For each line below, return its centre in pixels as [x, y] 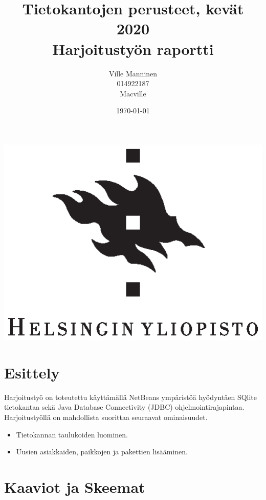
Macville [133, 93]
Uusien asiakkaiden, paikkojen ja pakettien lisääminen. [102, 452]
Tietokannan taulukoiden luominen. [72, 434]
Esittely [32, 372]
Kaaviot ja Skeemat [75, 486]
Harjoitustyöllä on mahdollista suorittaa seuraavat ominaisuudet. [106, 417]
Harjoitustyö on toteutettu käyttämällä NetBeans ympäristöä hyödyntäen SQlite [131, 397]
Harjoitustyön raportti [133, 48]
